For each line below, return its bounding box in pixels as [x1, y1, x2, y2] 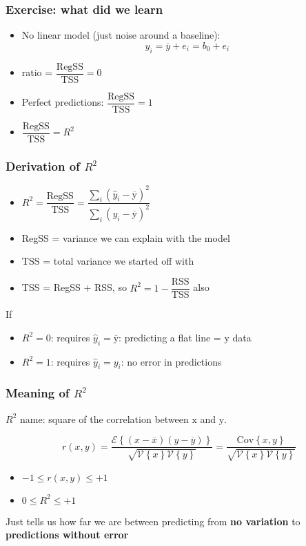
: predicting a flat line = [119, 330, 221, 344]
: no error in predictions [121, 354, 222, 368]
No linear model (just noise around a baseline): [21, 28, 221, 42]
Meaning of [6, 384, 70, 402]
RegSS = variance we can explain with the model [21, 230, 230, 245]
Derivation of [6, 157, 80, 174]
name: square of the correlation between [19, 411, 189, 426]
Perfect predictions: [21, 95, 104, 109]
